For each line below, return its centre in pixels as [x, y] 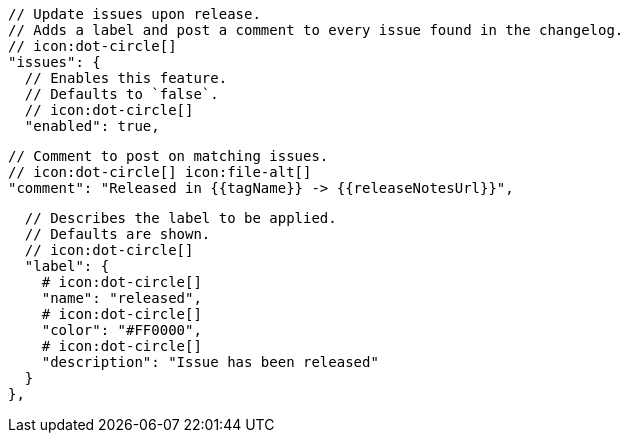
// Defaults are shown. [117, 234]
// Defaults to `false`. [121, 94]
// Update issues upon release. [134, 14]
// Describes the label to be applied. [180, 218]
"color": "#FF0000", [121, 330]
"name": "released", [121, 298]
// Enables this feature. [126, 78]
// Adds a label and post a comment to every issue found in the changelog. [316, 30]
